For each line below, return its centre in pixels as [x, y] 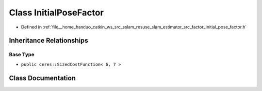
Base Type [22, 54]
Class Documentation [42, 78]
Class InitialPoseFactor [56, 13]
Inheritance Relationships [49, 41]
